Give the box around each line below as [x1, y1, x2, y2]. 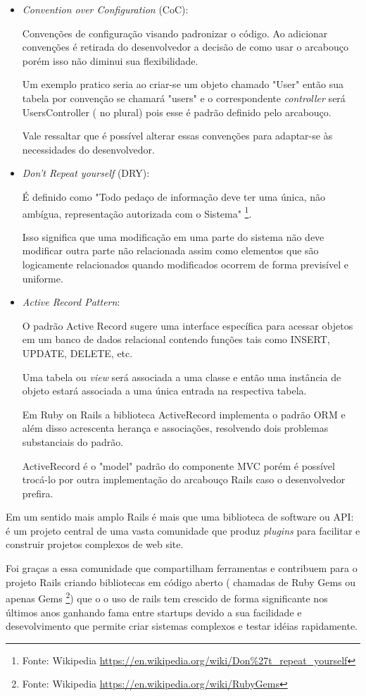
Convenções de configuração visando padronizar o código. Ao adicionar [22, 25, 328, 40]
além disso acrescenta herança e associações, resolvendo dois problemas [22, 421, 329, 435]
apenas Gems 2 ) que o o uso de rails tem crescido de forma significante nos [6, 589, 328, 605]
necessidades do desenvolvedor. [22, 142, 155, 156]
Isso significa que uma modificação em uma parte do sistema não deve [22, 229, 324, 244]
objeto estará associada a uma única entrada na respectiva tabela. [22, 383, 307, 398]
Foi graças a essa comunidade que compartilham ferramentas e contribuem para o [6, 561, 358, 576]
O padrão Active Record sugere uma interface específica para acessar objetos [22, 318, 353, 333]
